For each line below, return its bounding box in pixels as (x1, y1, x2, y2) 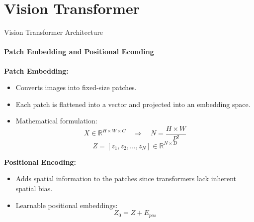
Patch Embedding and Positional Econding (4, 46, 154, 57)
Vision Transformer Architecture (4, 27, 103, 37)
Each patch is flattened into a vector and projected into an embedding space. (15, 99, 251, 109)
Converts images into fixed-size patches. (15, 82, 137, 93)
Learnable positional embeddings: (15, 200, 118, 210)
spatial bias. (15, 183, 53, 193)
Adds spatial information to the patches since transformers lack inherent (15, 173, 237, 184)
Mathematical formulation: (15, 115, 97, 126)
